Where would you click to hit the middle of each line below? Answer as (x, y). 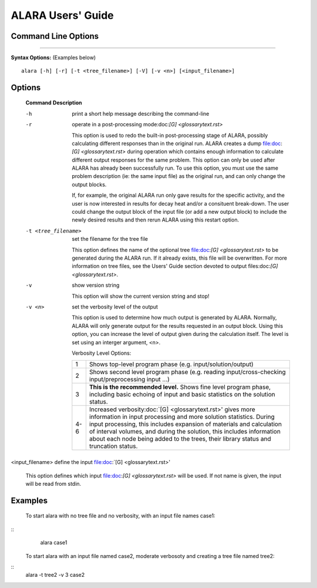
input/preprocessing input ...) (129, 379)
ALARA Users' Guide (62, 15)
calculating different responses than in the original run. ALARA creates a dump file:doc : (177, 143)
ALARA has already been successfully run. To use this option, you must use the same (175, 168)
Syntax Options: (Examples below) (53, 57)
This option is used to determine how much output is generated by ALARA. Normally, (174, 318)
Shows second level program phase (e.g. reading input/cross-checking (187, 372)
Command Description (54, 103)
